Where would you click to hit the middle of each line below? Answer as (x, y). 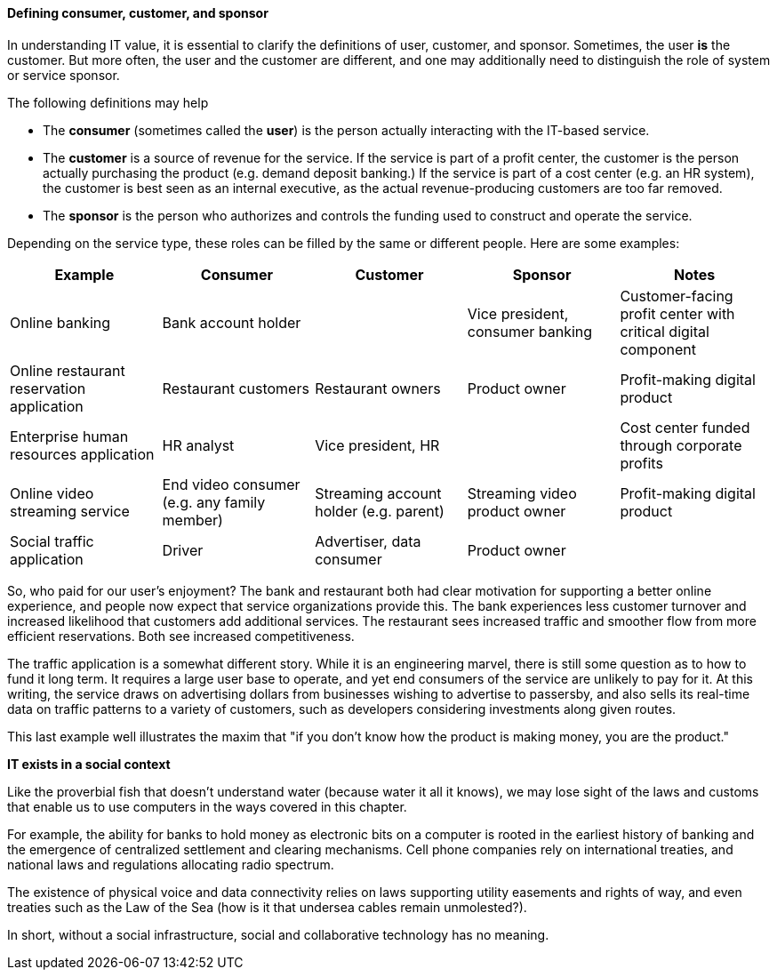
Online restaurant (68, 370)
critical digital (665, 331)
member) (192, 520)
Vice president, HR (377, 445)
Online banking (60, 322)
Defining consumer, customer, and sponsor (138, 13)
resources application (82, 454)
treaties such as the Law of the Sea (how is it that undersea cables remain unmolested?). (267, 907)
